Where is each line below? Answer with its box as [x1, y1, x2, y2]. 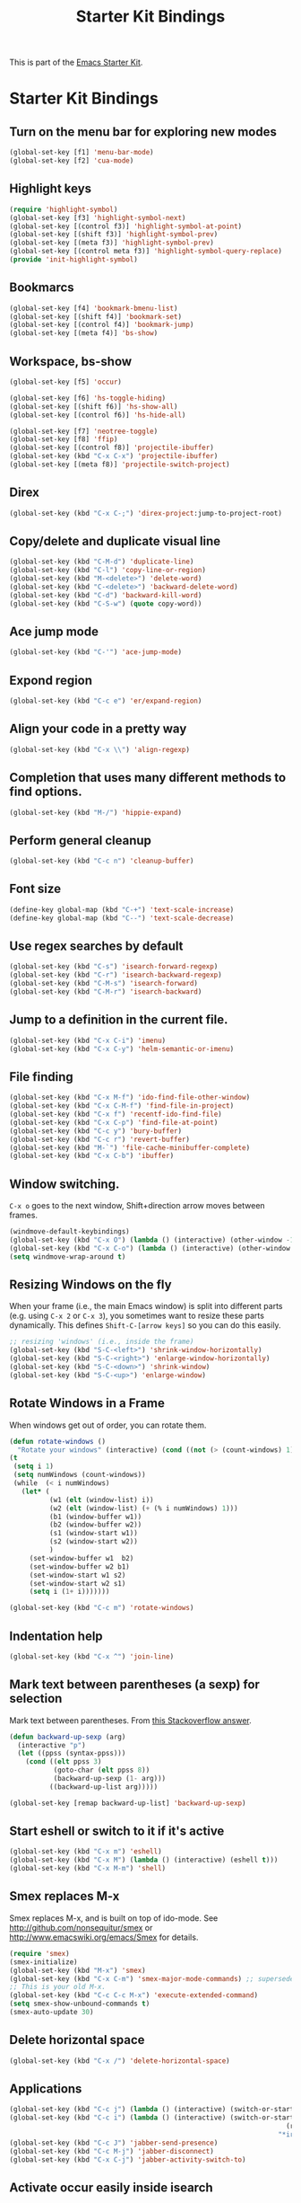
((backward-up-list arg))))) [48, 1782, 159, 1792]
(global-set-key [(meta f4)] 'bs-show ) [9, 329, 159, 338]
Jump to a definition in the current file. [9, 1013, 228, 1028]
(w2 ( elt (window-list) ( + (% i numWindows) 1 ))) [48, 1503, 239, 1513]
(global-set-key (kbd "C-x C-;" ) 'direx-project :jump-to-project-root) [9, 509, 282, 518]
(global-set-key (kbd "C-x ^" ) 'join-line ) [9, 1651, 175, 1661]
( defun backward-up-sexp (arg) [9, 1732, 126, 1741]
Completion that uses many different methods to [9, 770, 287, 785]
